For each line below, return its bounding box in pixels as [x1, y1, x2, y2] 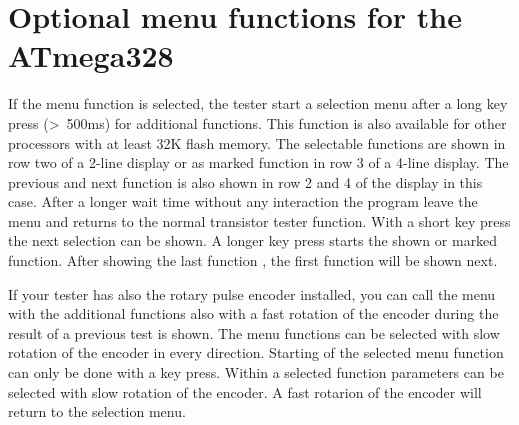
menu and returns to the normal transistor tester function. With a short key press [8, 210, 511, 231]
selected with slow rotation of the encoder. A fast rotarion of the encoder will [8, 381, 482, 402]
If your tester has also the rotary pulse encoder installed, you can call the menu [8, 283, 496, 304]
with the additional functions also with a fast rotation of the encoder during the [8, 303, 499, 324]
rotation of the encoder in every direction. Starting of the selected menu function [8, 342, 504, 363]
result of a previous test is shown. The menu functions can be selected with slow [8, 322, 500, 343]
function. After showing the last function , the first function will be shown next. [8, 250, 498, 271]
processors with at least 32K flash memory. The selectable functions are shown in [8, 132, 506, 153]
